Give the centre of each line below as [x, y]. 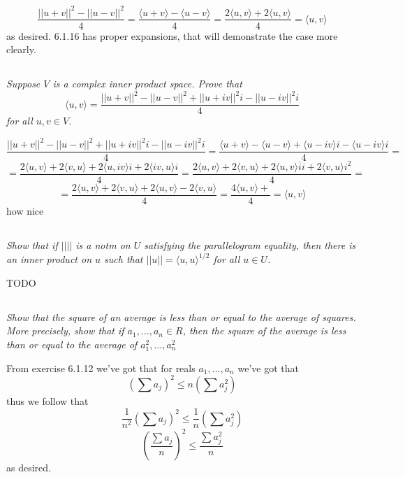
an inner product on [49, 259]
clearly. [21, 49]
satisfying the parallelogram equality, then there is [250, 245]
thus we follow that [47, 400]
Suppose [23, 84]
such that [124, 259]
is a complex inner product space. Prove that [147, 84]
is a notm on [103, 245]
